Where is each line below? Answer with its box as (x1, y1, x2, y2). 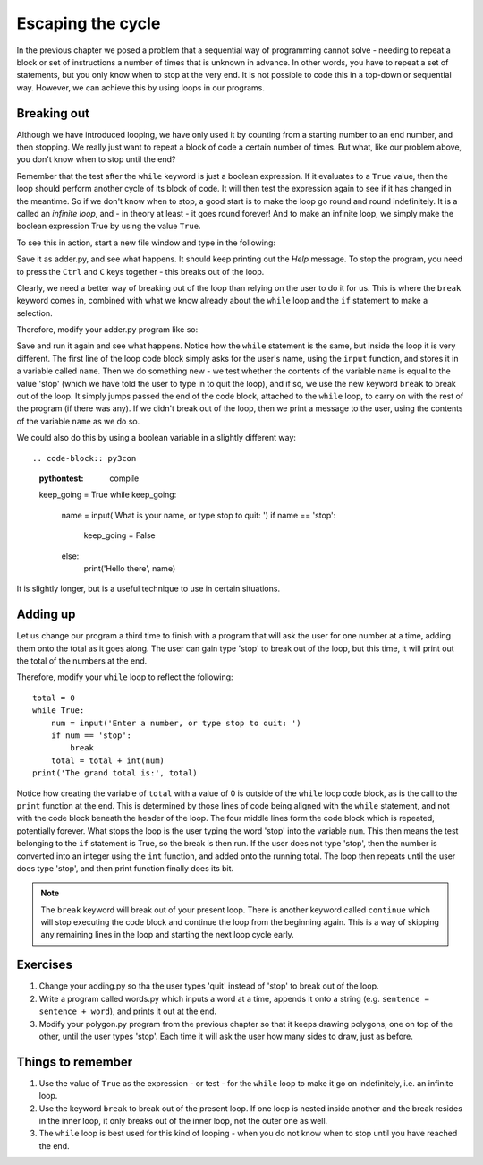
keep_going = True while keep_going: (38, 489, 177, 501)
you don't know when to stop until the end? (16, 154, 176, 165)
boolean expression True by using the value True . (16, 220, 201, 232)
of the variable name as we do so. (16, 415, 140, 426)
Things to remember (16, 1054, 133, 1069)
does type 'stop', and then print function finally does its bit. (16, 862, 234, 873)
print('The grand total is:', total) (32, 768, 199, 778)
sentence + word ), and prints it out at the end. (38, 1006, 217, 1016)
